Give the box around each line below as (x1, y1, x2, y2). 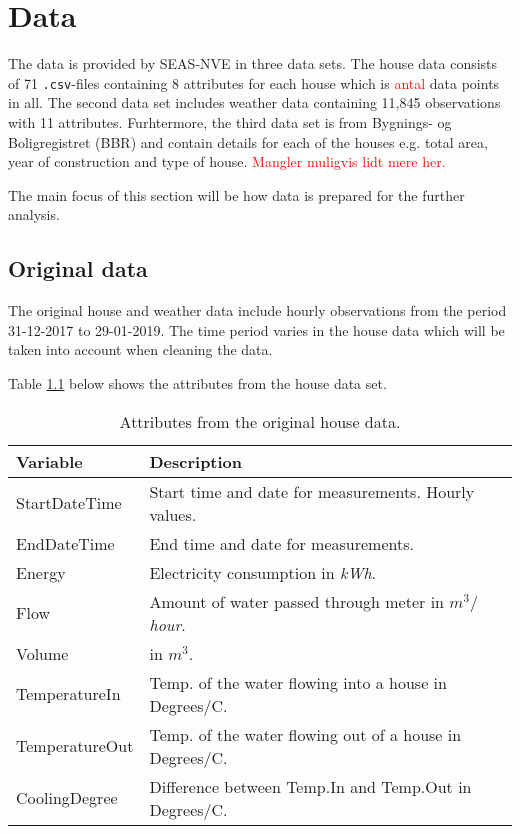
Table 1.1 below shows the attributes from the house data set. (8, 372, 387, 393)
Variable (16, 449, 83, 473)
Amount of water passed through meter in (149, 589, 444, 613)
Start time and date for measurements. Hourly (149, 479, 475, 503)
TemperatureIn (16, 682, 121, 706)
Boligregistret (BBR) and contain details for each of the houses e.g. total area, (8, 131, 488, 152)
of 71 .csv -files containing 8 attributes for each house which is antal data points (8, 72, 500, 93)
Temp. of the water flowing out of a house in (149, 722, 462, 746)
